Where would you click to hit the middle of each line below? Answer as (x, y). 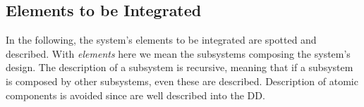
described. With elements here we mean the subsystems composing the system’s (178, 53)
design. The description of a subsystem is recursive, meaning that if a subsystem (180, 67)
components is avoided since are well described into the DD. (135, 95)
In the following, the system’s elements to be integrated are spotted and (161, 40)
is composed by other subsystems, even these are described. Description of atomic (182, 81)
